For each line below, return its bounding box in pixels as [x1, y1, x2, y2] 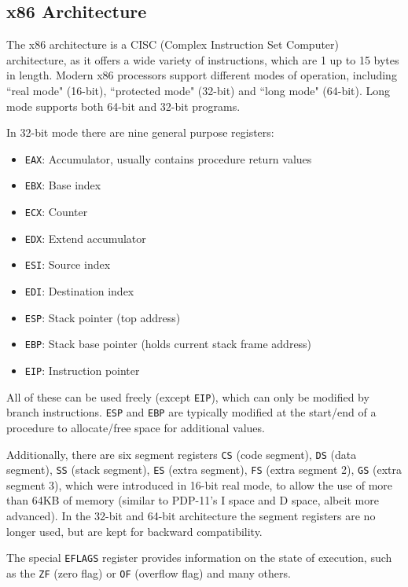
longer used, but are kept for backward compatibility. [6, 523, 263, 539]
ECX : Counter [24, 204, 88, 220]
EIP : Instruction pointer [24, 362, 140, 379]
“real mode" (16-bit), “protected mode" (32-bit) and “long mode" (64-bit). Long [6, 82, 391, 98]
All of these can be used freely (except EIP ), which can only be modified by [6, 388, 369, 405]
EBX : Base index [24, 177, 101, 193]
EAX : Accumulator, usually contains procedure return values [24, 150, 312, 167]
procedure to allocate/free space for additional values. [6, 419, 265, 435]
